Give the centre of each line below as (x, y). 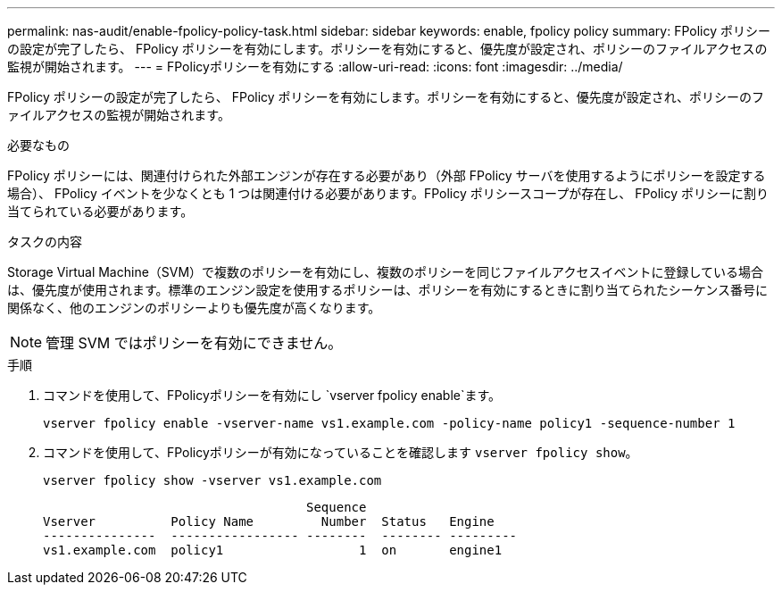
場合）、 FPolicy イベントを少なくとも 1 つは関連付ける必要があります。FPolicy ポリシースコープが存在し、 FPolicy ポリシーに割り (388, 193)
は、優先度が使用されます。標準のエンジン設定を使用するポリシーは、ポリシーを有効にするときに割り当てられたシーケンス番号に (388, 290)
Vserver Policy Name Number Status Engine (269, 521)
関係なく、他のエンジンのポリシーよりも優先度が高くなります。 (194, 308)
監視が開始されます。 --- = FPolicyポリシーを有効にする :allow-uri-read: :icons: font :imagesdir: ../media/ (315, 67)
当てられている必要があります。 (100, 211)
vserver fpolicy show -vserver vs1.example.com (212, 480)
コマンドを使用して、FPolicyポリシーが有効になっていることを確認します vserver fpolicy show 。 (341, 452)
